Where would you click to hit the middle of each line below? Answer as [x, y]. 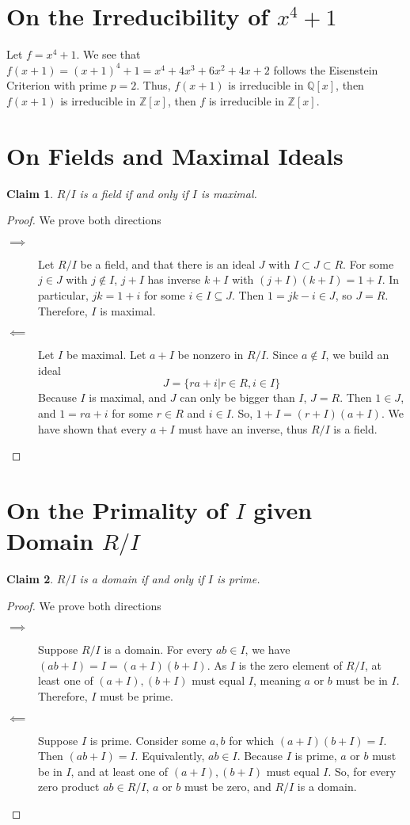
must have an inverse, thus [243, 428]
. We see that [108, 54]
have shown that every [93, 428]
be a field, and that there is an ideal [168, 264]
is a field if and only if [134, 193]
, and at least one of [120, 771]
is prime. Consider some [148, 740]
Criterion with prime [57, 85]
